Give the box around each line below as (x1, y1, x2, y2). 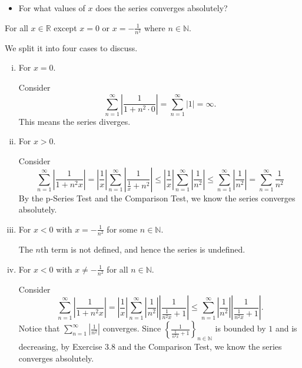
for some (107, 223, 138, 235)
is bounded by (215, 322, 266, 334)
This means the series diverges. (18, 115, 131, 127)
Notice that (18, 322, 60, 334)
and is (275, 322, 297, 334)
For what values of (18, 2, 85, 14)
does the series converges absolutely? (95, 2, 228, 14)
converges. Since (102, 322, 161, 334)
